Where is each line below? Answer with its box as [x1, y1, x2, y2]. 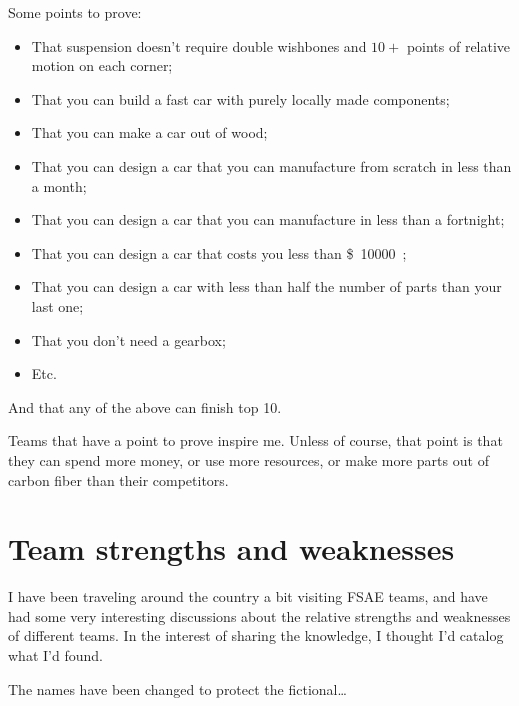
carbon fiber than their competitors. [8, 469, 229, 490]
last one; [31, 295, 84, 316]
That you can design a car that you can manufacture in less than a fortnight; [31, 209, 505, 230]
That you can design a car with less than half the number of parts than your [31, 276, 502, 297]
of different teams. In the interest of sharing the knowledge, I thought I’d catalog [8, 625, 504, 646]
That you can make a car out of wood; [31, 122, 268, 143]
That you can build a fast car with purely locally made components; [31, 88, 450, 109]
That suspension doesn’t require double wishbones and [31, 35, 367, 56]
